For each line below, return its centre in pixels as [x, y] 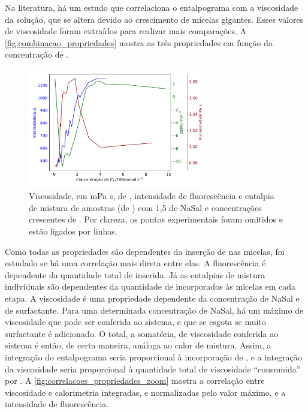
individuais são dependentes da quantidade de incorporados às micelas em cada [150, 286]
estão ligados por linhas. [73, 231]
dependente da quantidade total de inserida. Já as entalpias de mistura [135, 274]
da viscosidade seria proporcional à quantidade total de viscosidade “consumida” [153, 369]
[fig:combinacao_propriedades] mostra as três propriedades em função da [139, 42]
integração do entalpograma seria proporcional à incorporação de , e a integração [153, 357]
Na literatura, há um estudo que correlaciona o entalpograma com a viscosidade [152, 7]
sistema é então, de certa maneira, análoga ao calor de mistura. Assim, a [138, 345]
